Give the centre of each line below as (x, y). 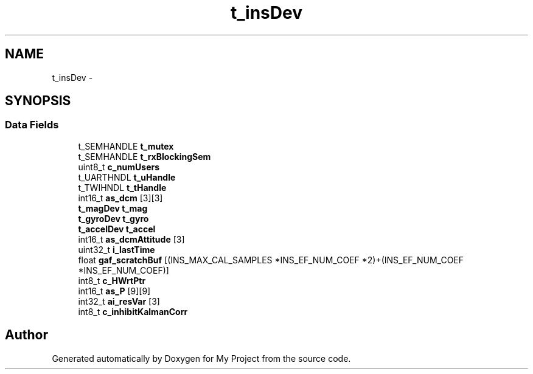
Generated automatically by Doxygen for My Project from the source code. (201, 358)
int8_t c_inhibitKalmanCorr (133, 311)
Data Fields (32, 125)
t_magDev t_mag (113, 208)
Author (26, 335)
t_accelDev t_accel (117, 229)
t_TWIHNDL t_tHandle (122, 187)
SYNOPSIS (38, 101)
